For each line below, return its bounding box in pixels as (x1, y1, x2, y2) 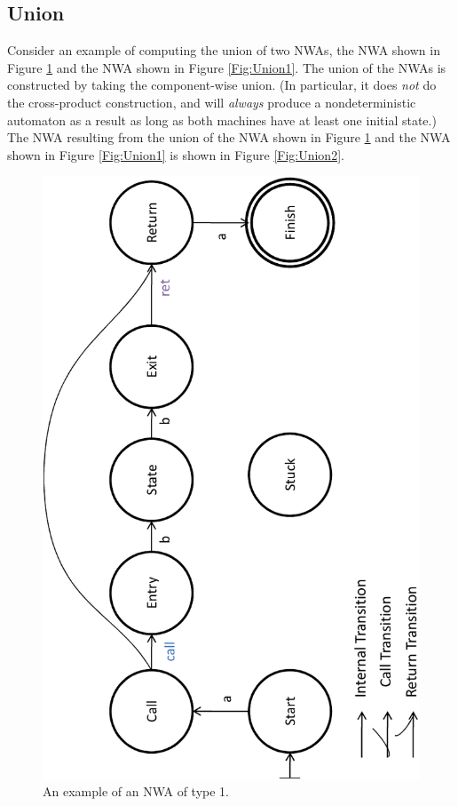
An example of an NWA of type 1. (43, 782, 229, 801)
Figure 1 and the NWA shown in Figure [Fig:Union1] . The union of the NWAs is (7, 58, 446, 76)
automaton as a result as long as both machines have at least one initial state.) (7, 110, 437, 129)
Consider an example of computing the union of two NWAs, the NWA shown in (7, 41, 440, 60)
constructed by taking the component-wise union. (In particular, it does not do (7, 76, 437, 94)
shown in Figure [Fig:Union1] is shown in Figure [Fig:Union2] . (7, 145, 344, 164)
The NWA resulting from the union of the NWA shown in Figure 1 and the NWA (7, 128, 451, 147)
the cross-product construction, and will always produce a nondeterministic (7, 92, 416, 111)
